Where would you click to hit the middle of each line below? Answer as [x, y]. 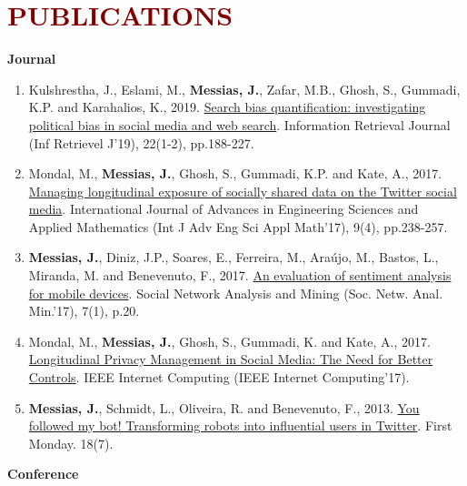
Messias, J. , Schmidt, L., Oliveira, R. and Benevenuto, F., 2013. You [224, 407]
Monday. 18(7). [71, 443]
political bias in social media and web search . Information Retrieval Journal [239, 124]
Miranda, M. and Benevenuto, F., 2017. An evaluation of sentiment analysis [240, 275]
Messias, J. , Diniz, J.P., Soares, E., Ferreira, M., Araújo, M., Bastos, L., [233, 257]
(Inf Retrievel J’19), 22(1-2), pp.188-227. [141, 142]
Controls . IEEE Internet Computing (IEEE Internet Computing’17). [219, 377]
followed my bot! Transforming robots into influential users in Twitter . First [240, 425]
